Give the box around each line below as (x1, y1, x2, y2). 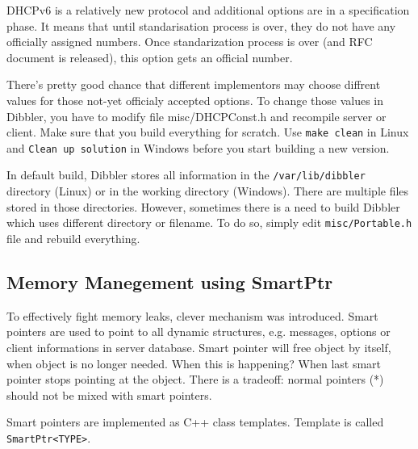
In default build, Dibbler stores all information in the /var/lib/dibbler (6, 166, 366, 183)
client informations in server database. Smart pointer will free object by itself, (6, 338, 391, 355)
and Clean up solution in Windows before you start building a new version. (6, 139, 390, 156)
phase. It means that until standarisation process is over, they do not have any (6, 17, 396, 34)
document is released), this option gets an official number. (6, 48, 293, 65)
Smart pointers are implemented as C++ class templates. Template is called (6, 413, 384, 430)
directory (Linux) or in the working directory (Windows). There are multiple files (6, 183, 409, 199)
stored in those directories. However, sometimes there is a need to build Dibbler (6, 198, 400, 215)
